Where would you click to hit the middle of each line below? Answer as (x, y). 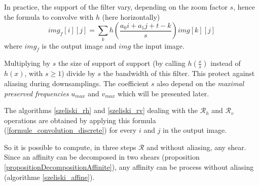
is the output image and (79, 45)
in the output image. (195, 130)
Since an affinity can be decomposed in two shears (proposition (102, 157)
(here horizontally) (131, 16)
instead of (226, 63)
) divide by (78, 73)
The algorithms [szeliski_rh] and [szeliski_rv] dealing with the (101, 110)
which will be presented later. (163, 93)
